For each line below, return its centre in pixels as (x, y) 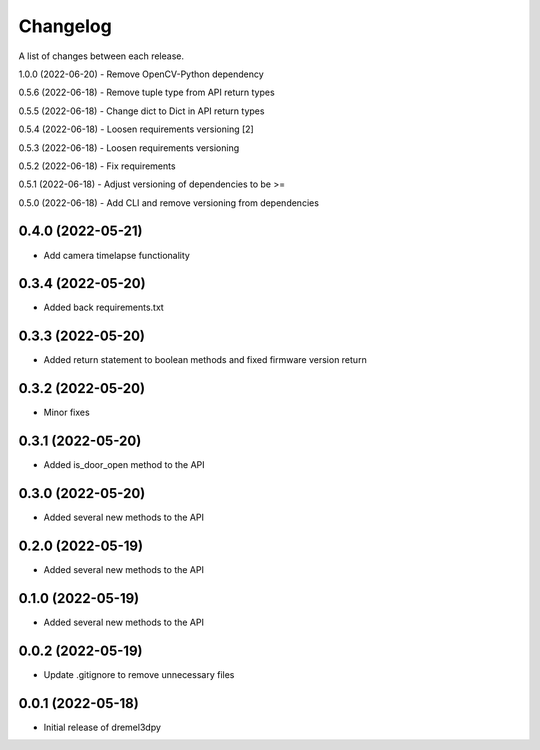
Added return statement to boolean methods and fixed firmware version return (205, 360)
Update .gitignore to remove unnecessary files (139, 674)
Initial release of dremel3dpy (102, 727)
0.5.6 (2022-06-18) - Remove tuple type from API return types (146, 92)
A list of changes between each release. (101, 56)
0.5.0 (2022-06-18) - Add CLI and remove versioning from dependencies (169, 202)
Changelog (65, 26)
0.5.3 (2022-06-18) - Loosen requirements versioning (129, 147)
